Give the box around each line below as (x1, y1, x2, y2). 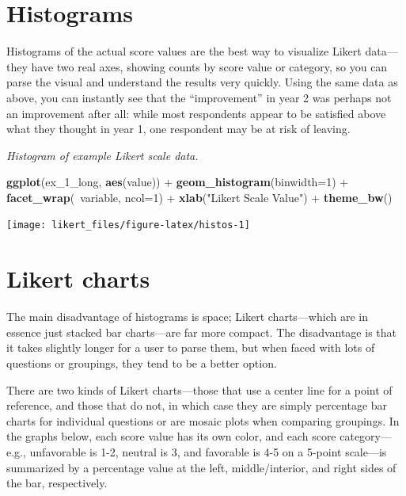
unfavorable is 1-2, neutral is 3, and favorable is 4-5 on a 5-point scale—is (29, 444, 387, 460)
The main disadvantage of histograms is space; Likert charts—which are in (6, 308, 368, 325)
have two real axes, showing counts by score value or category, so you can (31, 58, 388, 74)
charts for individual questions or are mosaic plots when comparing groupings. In (6, 412, 400, 429)
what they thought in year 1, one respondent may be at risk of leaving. (6, 120, 351, 137)
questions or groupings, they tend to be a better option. (6, 355, 277, 372)
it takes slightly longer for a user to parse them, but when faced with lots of (6, 339, 375, 356)
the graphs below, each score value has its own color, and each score (6, 428, 336, 444)
